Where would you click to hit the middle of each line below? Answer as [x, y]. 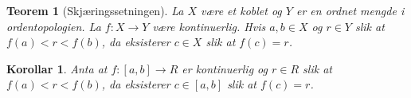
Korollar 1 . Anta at [57, 68]
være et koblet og [241, 10]
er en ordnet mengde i [350, 10]
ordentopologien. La [54, 26]
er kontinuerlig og [225, 68]
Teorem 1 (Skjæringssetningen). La [95, 10]
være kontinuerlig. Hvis [209, 26]
